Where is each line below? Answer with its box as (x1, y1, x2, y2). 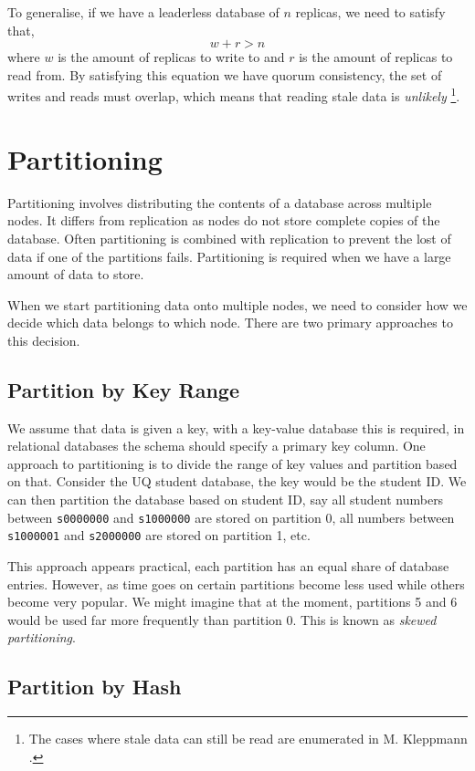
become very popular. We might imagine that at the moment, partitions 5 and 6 (7, 592, 458, 611)
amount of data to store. (7, 265, 144, 284)
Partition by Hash (7, 672, 182, 701)
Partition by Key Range (7, 375, 239, 403)
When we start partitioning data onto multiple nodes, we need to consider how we (7, 295, 468, 314)
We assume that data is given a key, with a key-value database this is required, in (7, 418, 465, 437)
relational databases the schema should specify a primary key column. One (7, 436, 426, 455)
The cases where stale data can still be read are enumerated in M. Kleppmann (28, 729, 468, 748)
